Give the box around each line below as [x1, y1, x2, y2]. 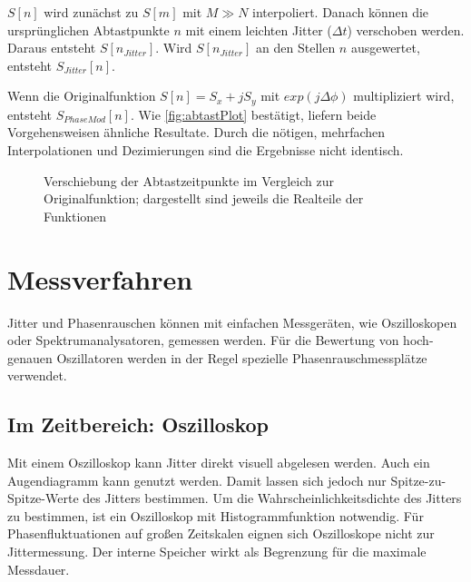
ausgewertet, [350, 38, 420, 57]
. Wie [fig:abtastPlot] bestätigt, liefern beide [130, 104, 377, 123]
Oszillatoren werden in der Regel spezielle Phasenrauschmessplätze [56, 348, 427, 367]
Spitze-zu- [390, 470, 446, 489]
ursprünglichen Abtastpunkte [7, 20, 170, 39]
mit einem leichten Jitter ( [185, 20, 332, 39]
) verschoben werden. [347, 20, 465, 39]
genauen [7, 348, 53, 367]
